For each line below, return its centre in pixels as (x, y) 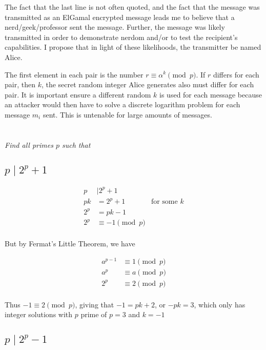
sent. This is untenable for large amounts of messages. (127, 114)
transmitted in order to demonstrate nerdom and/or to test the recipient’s (121, 37)
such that (76, 144)
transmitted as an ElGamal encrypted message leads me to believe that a (120, 17)
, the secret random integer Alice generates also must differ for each (148, 84)
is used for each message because (211, 94)
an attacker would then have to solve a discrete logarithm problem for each (122, 104)
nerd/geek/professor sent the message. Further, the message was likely (115, 27)
